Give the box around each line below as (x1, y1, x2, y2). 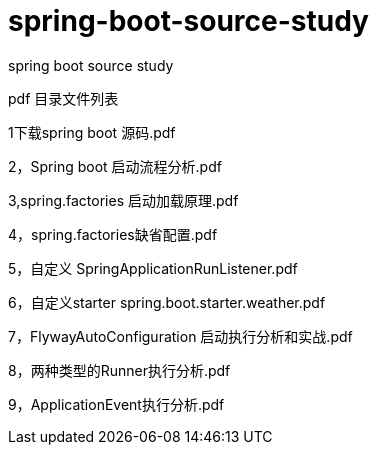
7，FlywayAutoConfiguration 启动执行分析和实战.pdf (8, 327, 353, 345)
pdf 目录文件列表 (8, 89, 119, 107)
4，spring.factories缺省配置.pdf (8, 225, 218, 243)
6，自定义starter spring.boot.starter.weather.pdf (8, 293, 326, 311)
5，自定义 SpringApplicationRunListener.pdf (8, 259, 298, 277)
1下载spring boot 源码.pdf (8, 123, 176, 141)
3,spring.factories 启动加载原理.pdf (8, 191, 239, 209)
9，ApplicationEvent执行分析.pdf (8, 395, 225, 413)
